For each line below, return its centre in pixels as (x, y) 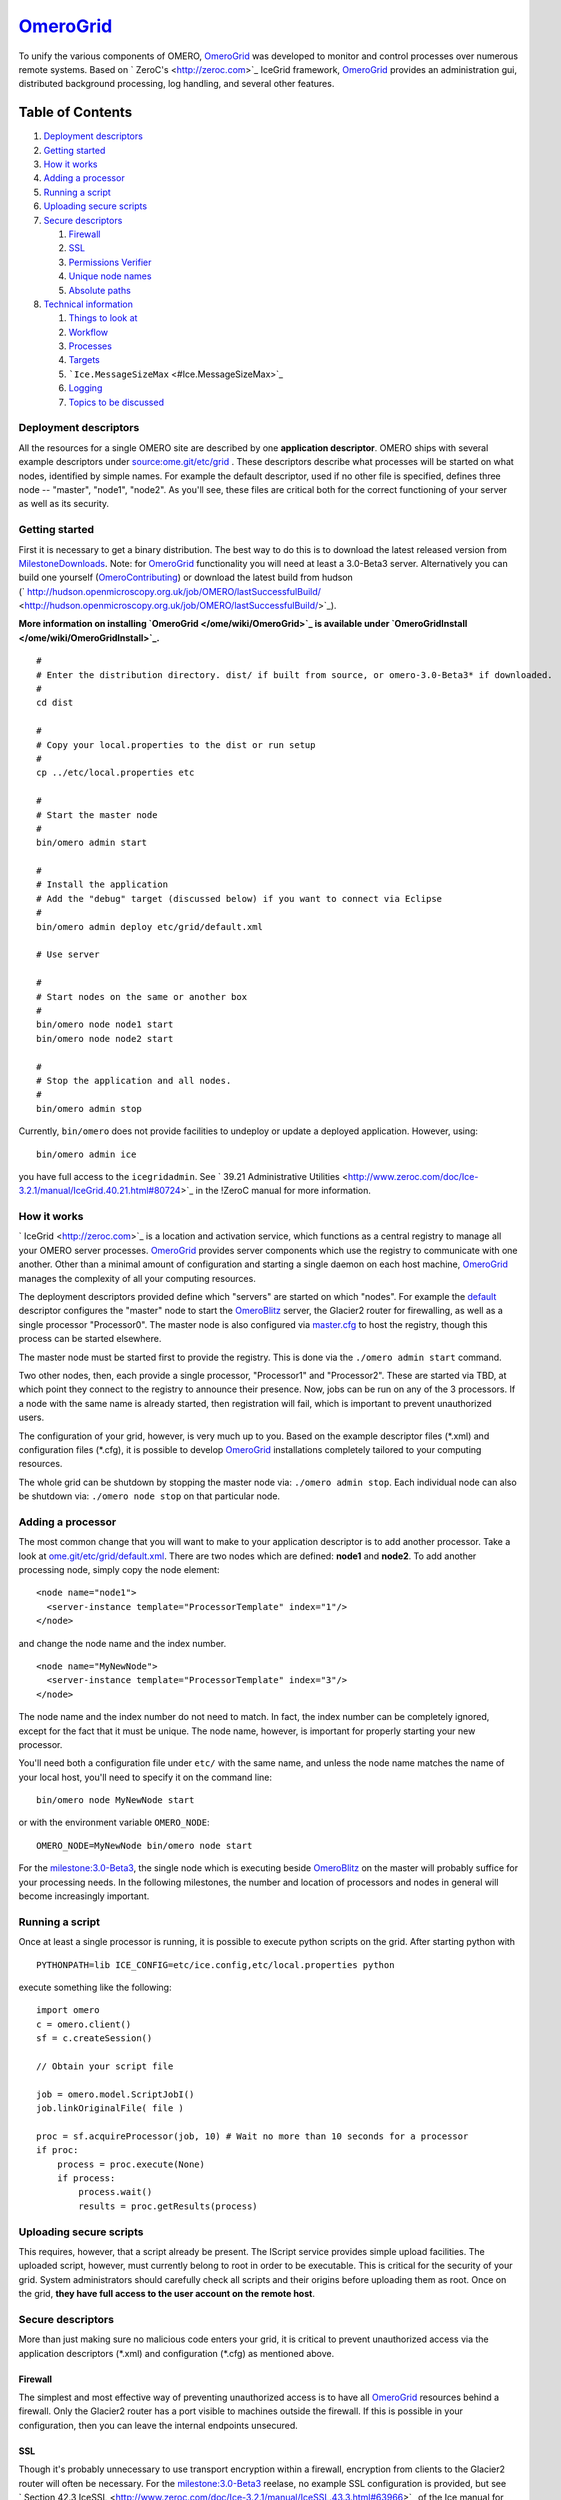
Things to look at (103, 318)
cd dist (55, 703)
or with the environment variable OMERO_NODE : (114, 1822)
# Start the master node (97, 814)
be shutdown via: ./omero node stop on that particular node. (149, 1496)
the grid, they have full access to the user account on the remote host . (166, 2294)
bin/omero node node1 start (105, 1024)
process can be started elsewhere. (90, 1339)
